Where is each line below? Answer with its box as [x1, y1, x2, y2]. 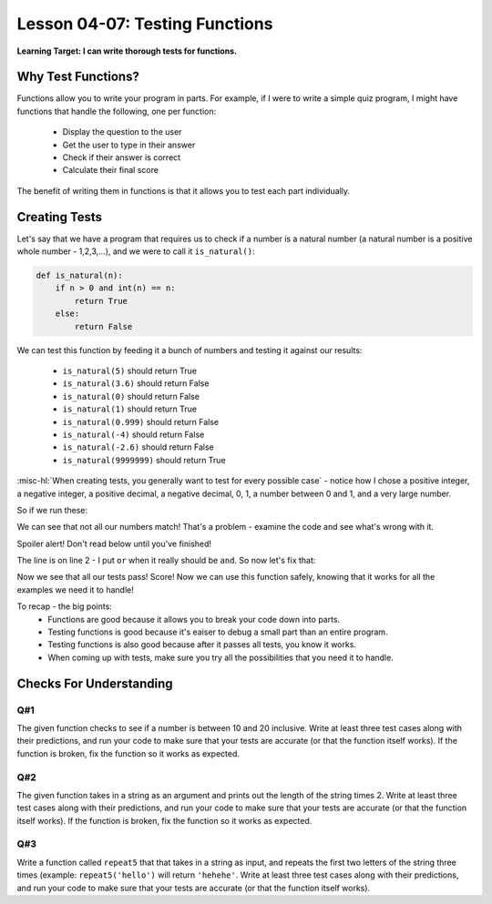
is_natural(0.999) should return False [62, 416, 219, 427]
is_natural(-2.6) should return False [62, 442, 214, 452]
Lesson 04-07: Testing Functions [16, 14, 273, 34]
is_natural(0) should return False [62, 391, 200, 401]
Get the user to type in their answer [62, 139, 196, 150]
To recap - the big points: [16, 601, 113, 612]
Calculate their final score [62, 165, 159, 176]
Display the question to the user [62, 127, 182, 137]
